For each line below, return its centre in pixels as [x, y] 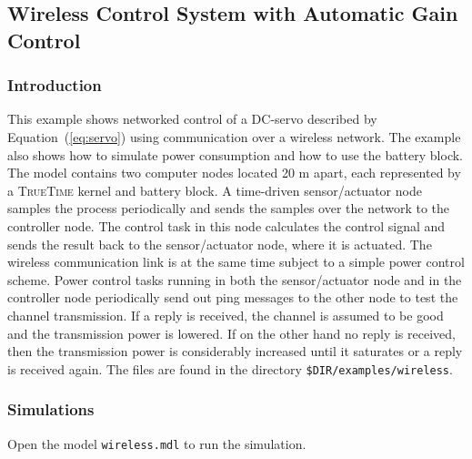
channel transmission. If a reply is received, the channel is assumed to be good [226, 315]
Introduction [55, 85]
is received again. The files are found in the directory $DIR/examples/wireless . [230, 368]
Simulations [51, 409]
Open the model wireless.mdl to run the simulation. [157, 443]
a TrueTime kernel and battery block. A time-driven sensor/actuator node [215, 190]
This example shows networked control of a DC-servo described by [192, 119]
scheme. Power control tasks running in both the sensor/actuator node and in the [235, 279]
